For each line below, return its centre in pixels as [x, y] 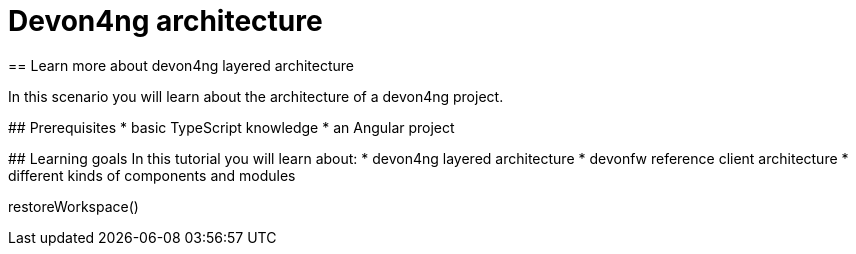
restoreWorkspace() [73, 206]
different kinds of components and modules [152, 175]
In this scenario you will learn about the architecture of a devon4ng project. [256, 96]
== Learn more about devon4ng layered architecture [181, 65]
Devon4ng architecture [165, 21]
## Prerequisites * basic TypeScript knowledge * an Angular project [231, 127]
